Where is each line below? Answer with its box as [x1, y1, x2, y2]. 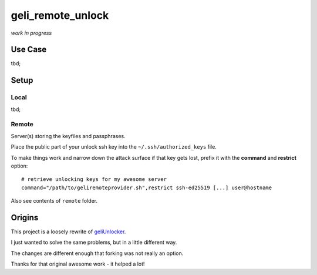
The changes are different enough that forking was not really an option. [11, 250, 184, 257]
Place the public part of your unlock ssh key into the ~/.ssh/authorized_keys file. [11, 143, 217, 150]
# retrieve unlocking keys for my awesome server [21, 176, 167, 183]
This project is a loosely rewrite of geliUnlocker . [11, 228, 126, 235]
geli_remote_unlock [11, 9, 109, 22]
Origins [11, 212, 39, 223]
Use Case [11, 45, 47, 55]
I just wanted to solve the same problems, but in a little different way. [11, 239, 177, 246]
